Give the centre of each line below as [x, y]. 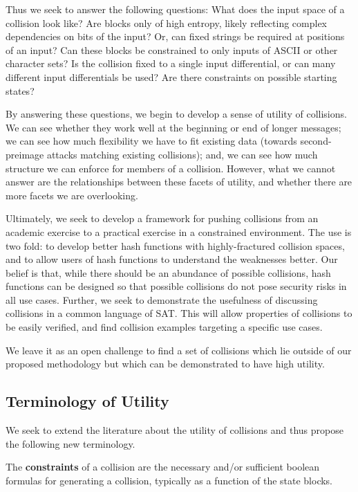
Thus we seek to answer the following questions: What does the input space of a [175, 9]
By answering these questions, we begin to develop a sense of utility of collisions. [176, 114]
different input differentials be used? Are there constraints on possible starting [171, 76]
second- [316, 141]
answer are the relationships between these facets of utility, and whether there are [179, 182]
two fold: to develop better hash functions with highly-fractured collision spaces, [175, 245]
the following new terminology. [70, 443]
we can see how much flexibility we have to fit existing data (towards [151, 141]
